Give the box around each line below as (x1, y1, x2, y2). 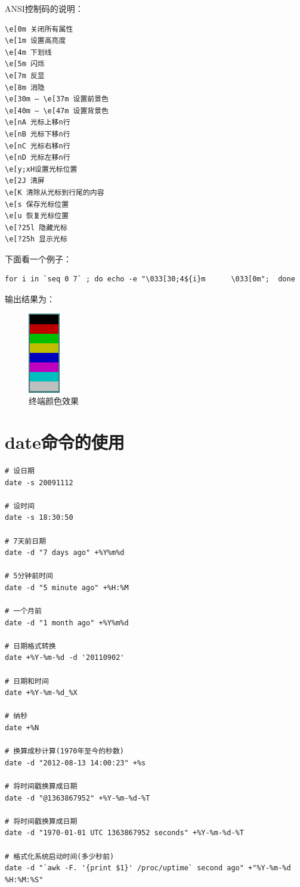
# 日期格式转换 (5, 641, 56, 650)
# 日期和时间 (5, 677, 49, 686)
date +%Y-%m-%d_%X (5, 688, 78, 697)
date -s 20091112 (5, 478, 73, 487)
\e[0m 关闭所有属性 (5, 24, 73, 33)
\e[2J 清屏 (5, 176, 45, 185)
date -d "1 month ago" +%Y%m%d (5, 618, 129, 627)
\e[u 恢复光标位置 (5, 212, 69, 221)
